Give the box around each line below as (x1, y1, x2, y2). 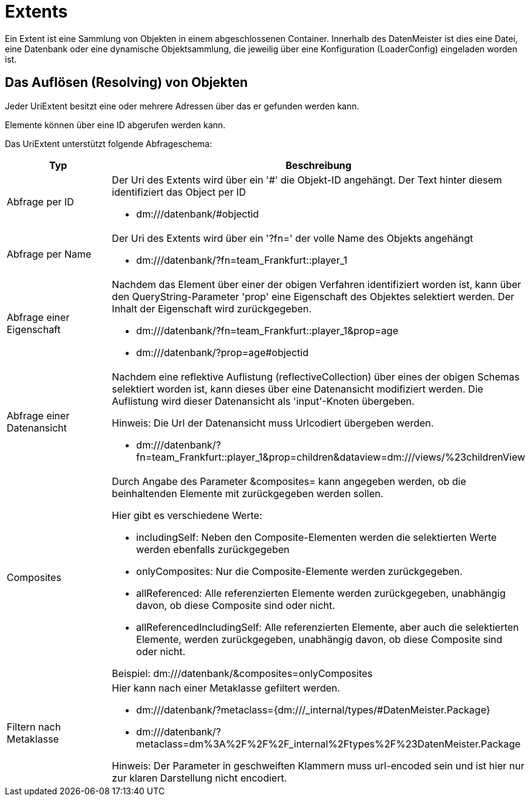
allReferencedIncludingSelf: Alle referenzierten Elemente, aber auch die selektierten (136, 621, 519, 633)
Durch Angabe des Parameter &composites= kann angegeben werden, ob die (112, 475, 466, 487)
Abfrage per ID (7, 195, 74, 208)
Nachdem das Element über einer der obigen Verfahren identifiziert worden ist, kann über (112, 278, 522, 290)
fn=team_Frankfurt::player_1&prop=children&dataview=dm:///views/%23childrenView (136, 450, 526, 463)
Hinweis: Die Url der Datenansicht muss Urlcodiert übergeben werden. (112, 416, 434, 429)
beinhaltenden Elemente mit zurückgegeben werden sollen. (112, 487, 384, 500)
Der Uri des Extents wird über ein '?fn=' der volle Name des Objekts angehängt (112, 232, 474, 244)
